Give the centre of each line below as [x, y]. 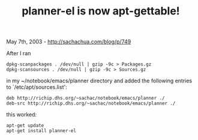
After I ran [19, 53]
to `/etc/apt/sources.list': [37, 87]
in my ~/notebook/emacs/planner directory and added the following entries [99, 81]
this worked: [22, 115]
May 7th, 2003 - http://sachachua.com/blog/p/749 [69, 42]
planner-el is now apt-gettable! [101, 11]
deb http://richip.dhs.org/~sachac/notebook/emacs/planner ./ [85, 98]
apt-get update [25, 126]
